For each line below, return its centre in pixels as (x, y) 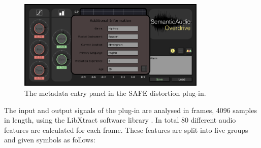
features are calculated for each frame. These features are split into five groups (126, 129)
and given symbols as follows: (50, 140)
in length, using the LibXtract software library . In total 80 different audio (120, 120)
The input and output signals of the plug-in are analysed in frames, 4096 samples (130, 110)
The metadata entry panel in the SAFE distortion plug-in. (115, 92)
